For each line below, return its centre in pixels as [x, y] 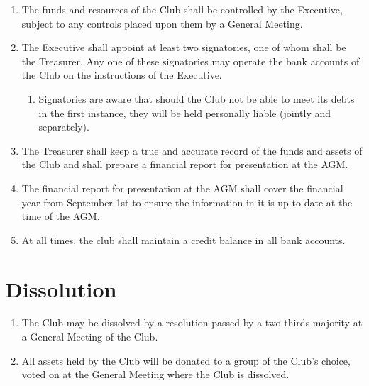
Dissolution [61, 288]
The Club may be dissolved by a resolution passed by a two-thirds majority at [192, 322]
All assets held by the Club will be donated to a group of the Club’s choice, [186, 360]
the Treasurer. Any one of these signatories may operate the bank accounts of [191, 61]
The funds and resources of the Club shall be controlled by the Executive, [182, 9]
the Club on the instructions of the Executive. [122, 75]
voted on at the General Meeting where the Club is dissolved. [155, 374]
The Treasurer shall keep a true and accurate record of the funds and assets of [192, 150]
